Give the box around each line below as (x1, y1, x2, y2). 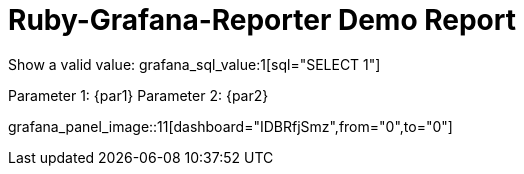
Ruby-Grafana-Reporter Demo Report (8, 3, 516, 37)
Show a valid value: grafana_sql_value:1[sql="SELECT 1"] (8, 55, 381, 73)
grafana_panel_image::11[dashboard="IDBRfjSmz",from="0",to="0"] (8, 117, 453, 135)
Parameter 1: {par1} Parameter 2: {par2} (8, 86, 269, 104)
